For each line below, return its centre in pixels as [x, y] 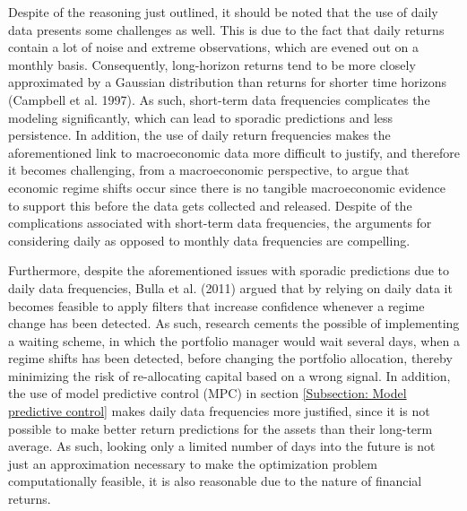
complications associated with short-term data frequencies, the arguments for [220, 223]
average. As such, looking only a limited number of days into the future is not [222, 446]
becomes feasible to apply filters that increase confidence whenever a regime [216, 305]
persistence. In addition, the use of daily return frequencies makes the [199, 135]
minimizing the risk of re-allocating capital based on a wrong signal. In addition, [229, 375]
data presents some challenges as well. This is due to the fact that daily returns [226, 29]
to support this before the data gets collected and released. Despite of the [210, 205]
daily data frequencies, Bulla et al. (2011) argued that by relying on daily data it [230, 287]
